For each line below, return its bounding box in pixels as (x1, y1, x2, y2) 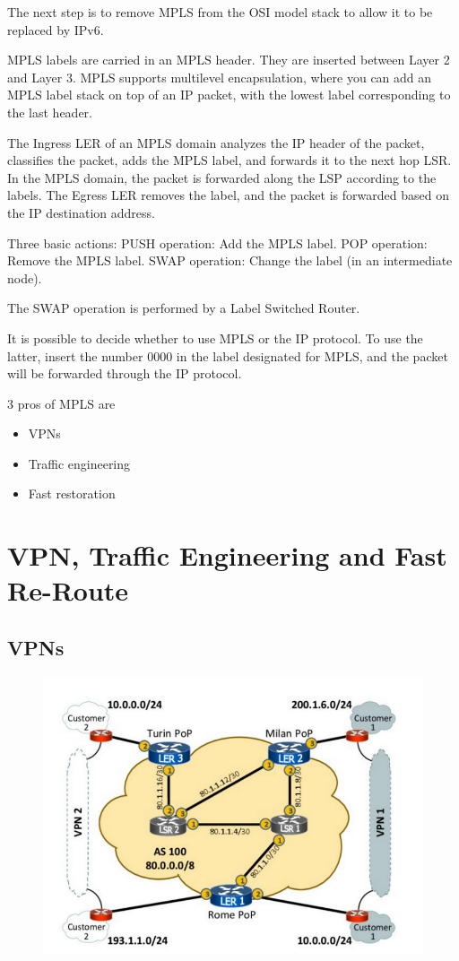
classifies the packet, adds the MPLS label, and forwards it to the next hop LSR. (7, 151, 452, 169)
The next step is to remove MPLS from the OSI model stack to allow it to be (7, 3, 433, 21)
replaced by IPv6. (7, 20, 104, 39)
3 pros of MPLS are (7, 394, 116, 412)
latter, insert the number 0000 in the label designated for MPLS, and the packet (7, 346, 448, 365)
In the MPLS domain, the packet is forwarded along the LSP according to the (7, 168, 437, 186)
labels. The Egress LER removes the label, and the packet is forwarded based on (7, 186, 449, 204)
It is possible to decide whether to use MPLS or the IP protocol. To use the (7, 328, 423, 347)
